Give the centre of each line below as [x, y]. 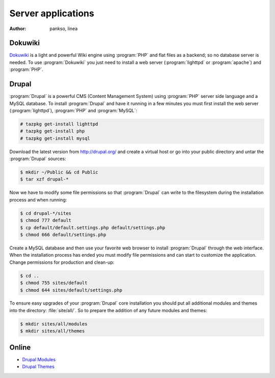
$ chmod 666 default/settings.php [63, 234]
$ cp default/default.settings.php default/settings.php [93, 228]
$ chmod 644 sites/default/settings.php [71, 290]
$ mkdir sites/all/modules [54, 324]
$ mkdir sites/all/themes [52, 331]
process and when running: [38, 199]
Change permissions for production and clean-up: [62, 262]
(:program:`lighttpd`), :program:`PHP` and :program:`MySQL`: [73, 110]
